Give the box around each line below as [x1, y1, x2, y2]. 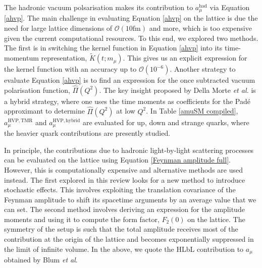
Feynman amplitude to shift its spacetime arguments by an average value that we [4, 194, 256, 204]
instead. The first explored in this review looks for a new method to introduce [4, 174, 245, 185]
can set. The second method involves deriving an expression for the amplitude [4, 204, 245, 215]
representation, [41, 52, 87, 63]
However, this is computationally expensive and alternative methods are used [4, 164, 243, 175]
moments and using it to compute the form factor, [4, 213, 160, 224]
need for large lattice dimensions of [4, 23, 113, 33]
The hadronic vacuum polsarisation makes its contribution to [4, 2, 193, 12]
